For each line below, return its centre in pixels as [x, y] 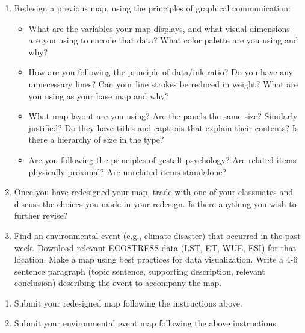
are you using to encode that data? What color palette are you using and [163, 40]
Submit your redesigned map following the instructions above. [128, 303]
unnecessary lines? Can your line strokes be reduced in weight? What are [163, 83]
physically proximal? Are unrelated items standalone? [128, 171]
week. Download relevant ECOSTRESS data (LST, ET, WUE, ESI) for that [155, 247]
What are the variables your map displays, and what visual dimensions [159, 28]
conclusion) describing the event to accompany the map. [118, 283]
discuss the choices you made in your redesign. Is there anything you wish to [155, 203]
